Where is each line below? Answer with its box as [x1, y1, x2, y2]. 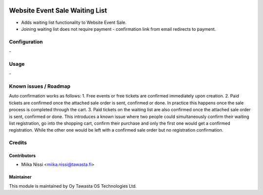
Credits [9, 139, 27, 146]
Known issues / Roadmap [9, 83, 71, 90]
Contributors [9, 153, 36, 158]
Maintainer [9, 174, 32, 180]
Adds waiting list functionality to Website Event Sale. [21, 19, 127, 25]
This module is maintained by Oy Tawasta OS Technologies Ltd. [9, 183, 137, 189]
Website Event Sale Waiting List [9, 6, 107, 15]
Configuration [9, 38, 43, 45]
